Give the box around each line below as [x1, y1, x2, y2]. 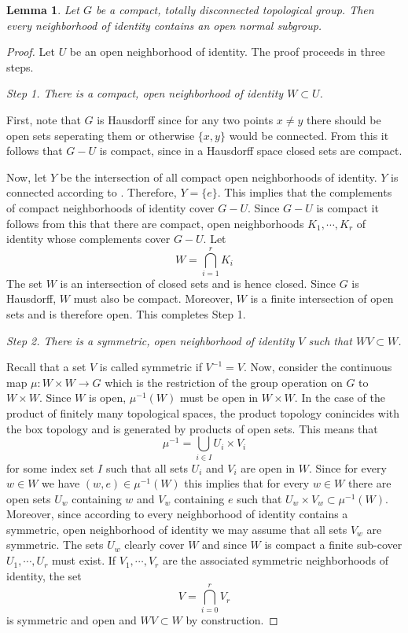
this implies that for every [184, 475, 310, 491]
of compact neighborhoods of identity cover [6, 199, 215, 215]
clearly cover [124, 536, 185, 553]
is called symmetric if [99, 359, 202, 375]
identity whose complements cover [6, 230, 171, 247]
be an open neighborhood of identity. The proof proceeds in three [69, 43, 385, 60]
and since [202, 536, 247, 553]
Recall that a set [6, 359, 86, 375]
